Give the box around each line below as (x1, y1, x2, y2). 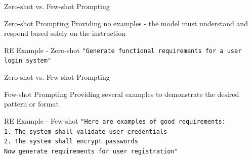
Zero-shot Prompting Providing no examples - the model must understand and (4, 18, 248, 28)
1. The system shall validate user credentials (4, 128, 167, 135)
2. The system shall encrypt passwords (4, 138, 138, 145)
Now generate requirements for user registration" (4, 147, 178, 155)
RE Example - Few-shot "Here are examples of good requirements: (4, 115, 226, 126)
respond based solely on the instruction (4, 28, 125, 38)
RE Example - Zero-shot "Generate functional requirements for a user (4, 44, 242, 55)
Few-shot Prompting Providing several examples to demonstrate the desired (4, 88, 239, 99)
